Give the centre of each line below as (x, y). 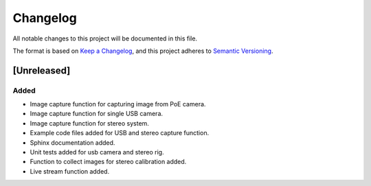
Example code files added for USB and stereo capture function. (120, 133)
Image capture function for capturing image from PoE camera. (118, 104)
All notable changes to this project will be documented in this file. (105, 38)
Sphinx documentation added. (72, 142)
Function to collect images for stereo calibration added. (108, 162)
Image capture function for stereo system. (89, 123)
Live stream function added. (70, 171)
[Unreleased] (42, 70)
